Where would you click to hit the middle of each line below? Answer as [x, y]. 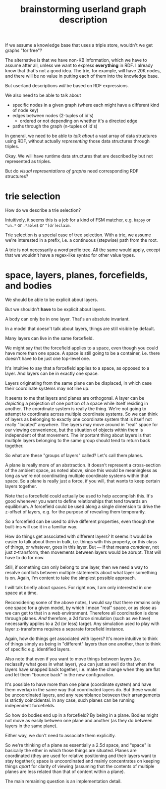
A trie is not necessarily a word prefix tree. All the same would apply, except [83, 250]
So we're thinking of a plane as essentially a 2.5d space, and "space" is [78, 745]
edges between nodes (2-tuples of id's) [53, 116]
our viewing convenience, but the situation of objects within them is [74, 430]
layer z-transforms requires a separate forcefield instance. [65, 629]
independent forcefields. [30, 706]
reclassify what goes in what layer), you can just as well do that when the [80, 664]
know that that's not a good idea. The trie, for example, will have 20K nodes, [83, 71]
